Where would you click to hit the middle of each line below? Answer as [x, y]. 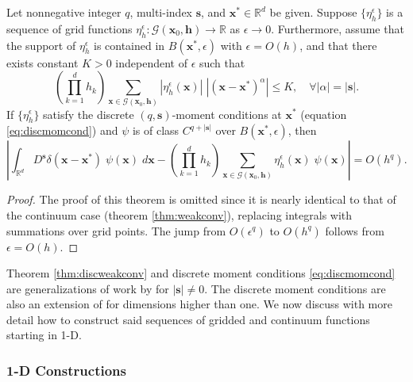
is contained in [129, 45]
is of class [156, 130]
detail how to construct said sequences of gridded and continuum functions [188, 319]
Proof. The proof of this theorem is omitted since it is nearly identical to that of [201, 199]
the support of [41, 45]
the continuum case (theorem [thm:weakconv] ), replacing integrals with [179, 214]
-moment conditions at [227, 114]
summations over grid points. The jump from [116, 230]
